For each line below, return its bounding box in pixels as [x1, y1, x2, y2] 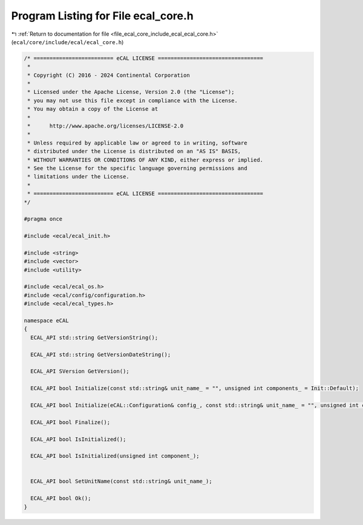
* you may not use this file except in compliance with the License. [27, 97, 238, 104]
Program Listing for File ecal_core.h [11, 9, 194, 22]
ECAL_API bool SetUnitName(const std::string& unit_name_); [30, 478, 212, 485]
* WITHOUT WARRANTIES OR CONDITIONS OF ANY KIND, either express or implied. [27, 156, 263, 163]
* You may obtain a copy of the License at [27, 106, 159, 112]
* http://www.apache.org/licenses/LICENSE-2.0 [27, 123, 184, 129]
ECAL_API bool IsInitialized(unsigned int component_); [30, 452, 200, 460]
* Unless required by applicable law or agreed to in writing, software [27, 139, 247, 146]
